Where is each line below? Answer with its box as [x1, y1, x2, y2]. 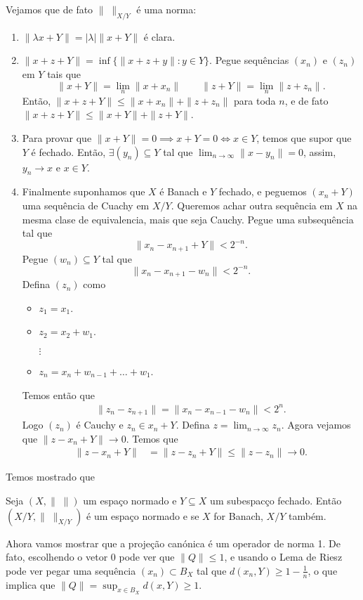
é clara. [143, 29, 176, 44]
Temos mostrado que [6, 469, 95, 484]
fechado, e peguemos [218, 184, 307, 199]
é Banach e [159, 184, 207, 199]
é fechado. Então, [31, 144, 106, 159]
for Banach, [213, 508, 263, 523]
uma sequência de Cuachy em [22, 197, 150, 212]
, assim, [303, 144, 336, 159]
